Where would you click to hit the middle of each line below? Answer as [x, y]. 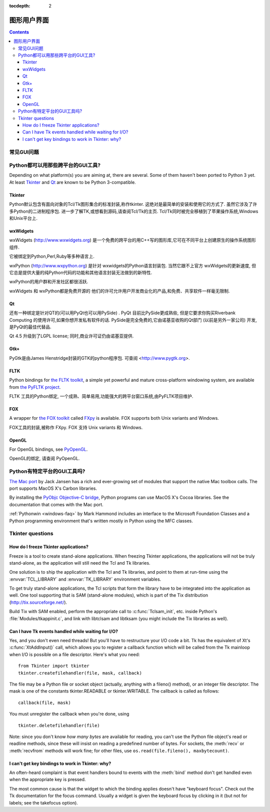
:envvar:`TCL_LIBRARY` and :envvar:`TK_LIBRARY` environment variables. [85, 579]
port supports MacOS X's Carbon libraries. [53, 488]
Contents [19, 32]
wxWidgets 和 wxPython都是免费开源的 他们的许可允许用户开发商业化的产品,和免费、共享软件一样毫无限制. [119, 291]
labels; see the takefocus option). [44, 803]
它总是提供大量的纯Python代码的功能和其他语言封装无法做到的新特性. [81, 272]
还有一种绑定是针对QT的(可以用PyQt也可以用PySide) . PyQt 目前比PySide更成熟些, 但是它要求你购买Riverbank [122, 313]
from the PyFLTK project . [35, 387]
